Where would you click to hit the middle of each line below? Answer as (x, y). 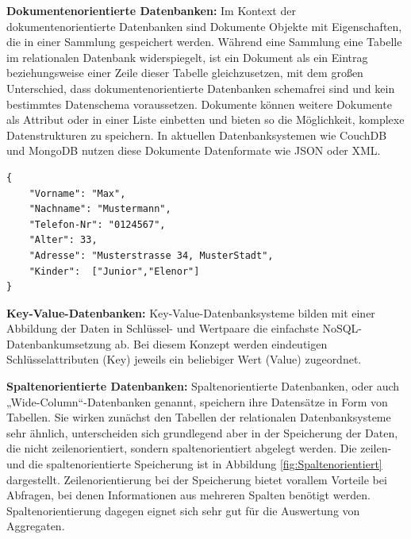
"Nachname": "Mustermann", (100, 209)
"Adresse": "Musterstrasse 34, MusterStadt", (151, 255)
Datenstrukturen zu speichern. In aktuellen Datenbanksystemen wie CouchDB (197, 135)
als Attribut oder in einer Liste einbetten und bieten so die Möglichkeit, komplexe (205, 119)
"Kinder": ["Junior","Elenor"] (114, 271)
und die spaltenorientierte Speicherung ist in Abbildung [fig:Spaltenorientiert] (194, 464)
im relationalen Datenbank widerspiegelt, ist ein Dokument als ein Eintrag (187, 57)
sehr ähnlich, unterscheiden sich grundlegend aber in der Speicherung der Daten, (202, 432)
